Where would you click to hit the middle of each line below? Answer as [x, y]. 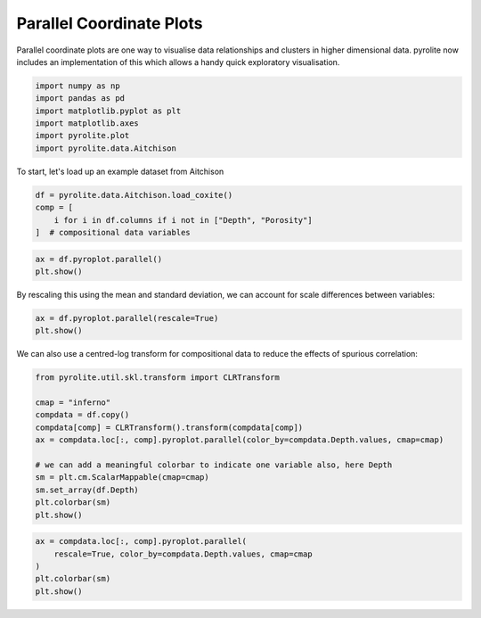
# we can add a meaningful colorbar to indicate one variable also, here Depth [214, 465]
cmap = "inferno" [73, 403]
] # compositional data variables [113, 233]
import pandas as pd [80, 99]
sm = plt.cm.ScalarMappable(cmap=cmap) [122, 478]
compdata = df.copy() [82, 415]
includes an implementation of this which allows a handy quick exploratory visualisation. [178, 62]
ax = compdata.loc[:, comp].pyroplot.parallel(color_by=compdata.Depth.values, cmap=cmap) [240, 440]
